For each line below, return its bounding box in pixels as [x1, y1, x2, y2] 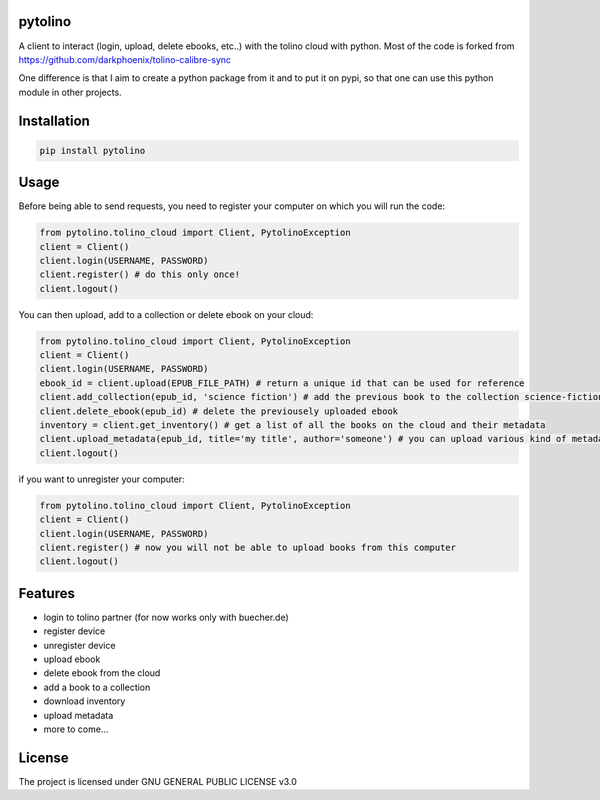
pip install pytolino [39, 145, 146, 156]
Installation [18, 112, 90, 129]
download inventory [43, 695, 126, 707]
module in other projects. [18, 86, 122, 98]
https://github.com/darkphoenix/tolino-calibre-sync [18, 53, 232, 65]
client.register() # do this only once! [39, 269, 240, 280]
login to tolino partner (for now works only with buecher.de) [43, 611, 289, 623]
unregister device [43, 639, 116, 651]
